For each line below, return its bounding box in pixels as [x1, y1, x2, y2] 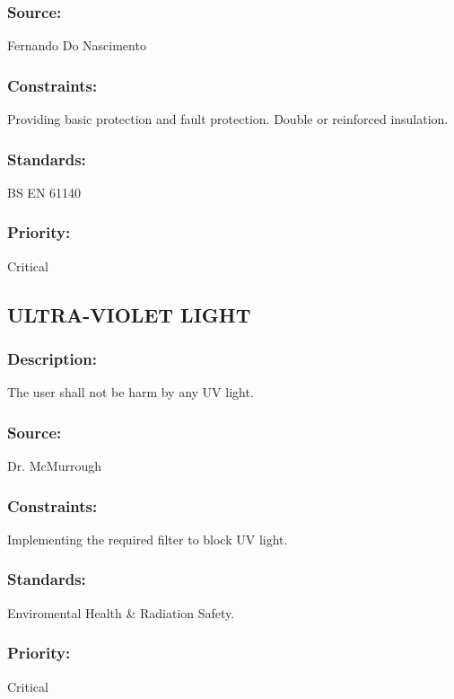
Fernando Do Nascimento [7, 36, 146, 55]
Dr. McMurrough [7, 456, 101, 475]
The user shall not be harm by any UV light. [7, 383, 254, 402]
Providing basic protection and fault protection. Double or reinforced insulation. [7, 110, 449, 128]
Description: [7, 347, 97, 369]
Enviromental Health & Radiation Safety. [7, 603, 235, 622]
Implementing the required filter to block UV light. [7, 529, 288, 548]
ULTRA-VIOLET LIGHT [7, 300, 251, 328]
